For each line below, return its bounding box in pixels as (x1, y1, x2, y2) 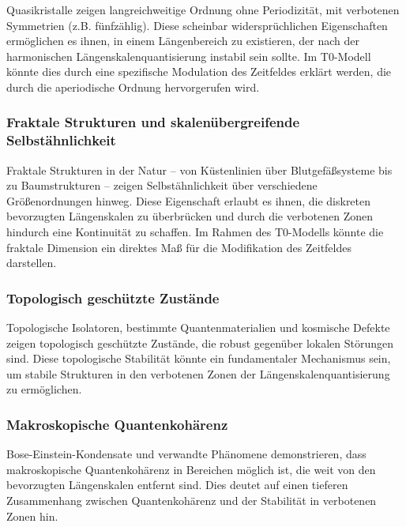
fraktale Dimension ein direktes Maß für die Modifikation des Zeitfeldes (6, 239, 351, 255)
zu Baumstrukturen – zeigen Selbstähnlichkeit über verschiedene (6, 177, 318, 194)
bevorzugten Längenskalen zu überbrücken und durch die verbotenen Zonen (6, 208, 374, 224)
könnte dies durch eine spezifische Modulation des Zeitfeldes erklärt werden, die (6, 63, 392, 80)
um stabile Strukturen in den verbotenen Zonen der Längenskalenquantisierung (6, 365, 390, 382)
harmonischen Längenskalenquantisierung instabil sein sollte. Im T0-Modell (6, 47, 371, 64)
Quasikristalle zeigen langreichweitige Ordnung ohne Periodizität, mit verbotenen (6, 2, 400, 17)
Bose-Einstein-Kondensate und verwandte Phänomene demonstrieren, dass (6, 446, 367, 462)
